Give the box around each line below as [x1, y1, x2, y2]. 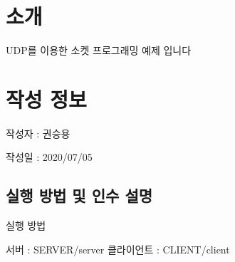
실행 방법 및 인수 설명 [6, 184, 153, 206]
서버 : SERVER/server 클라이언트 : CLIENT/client [6, 241, 230, 256]
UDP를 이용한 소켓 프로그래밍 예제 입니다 [6, 43, 192, 58]
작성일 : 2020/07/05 [6, 150, 93, 164]
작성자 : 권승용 [6, 125, 70, 140]
